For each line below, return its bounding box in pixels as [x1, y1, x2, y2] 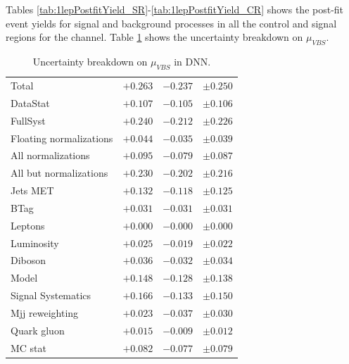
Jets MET [11, 183, 54, 198]
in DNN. [174, 54, 211, 68]
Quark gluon [11, 322, 65, 337]
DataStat [11, 95, 50, 110]
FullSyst [11, 113, 46, 127]
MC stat [11, 340, 47, 355]
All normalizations [11, 148, 90, 163]
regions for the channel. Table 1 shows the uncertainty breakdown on [6, 30, 303, 44]
